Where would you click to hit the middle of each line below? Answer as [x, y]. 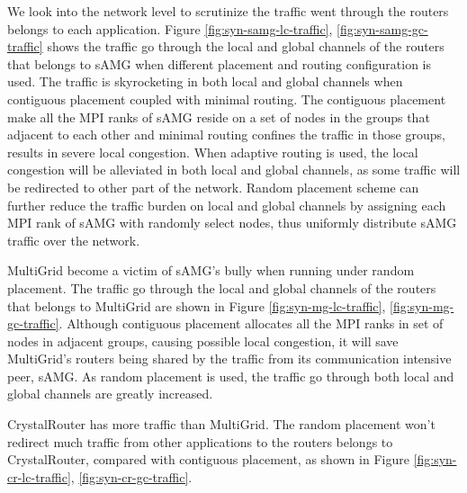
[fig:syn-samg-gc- [382, 28]
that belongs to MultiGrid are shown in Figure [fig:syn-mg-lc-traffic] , [197, 305]
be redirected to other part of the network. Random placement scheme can [213, 187]
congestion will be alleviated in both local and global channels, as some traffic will [234, 170]
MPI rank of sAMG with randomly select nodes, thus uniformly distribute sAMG [232, 223]
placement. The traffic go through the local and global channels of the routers [222, 287]
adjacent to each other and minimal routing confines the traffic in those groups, [226, 134]
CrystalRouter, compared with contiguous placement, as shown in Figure [208, 459]
